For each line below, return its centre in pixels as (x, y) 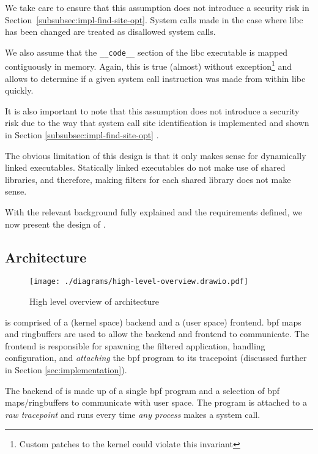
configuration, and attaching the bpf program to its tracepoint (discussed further (156, 358)
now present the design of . (55, 224)
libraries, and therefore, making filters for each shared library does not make (148, 179)
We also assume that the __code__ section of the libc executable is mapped (146, 52)
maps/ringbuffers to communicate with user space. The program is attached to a (156, 402)
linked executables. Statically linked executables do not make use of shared (145, 167)
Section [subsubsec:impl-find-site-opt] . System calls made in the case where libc (154, 19)
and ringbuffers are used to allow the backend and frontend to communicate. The (157, 334)
